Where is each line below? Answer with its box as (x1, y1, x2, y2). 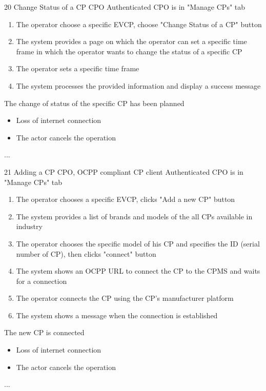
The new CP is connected (4, 327, 85, 338)
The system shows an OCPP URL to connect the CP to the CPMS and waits (16, 265, 260, 276)
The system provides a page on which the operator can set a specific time (16, 36, 247, 47)
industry (16, 221, 43, 232)
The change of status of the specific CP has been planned (4, 97, 185, 108)
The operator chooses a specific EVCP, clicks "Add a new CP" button (16, 194, 235, 204)
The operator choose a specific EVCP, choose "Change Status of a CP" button (16, 18, 262, 29)
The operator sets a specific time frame (16, 63, 139, 74)
